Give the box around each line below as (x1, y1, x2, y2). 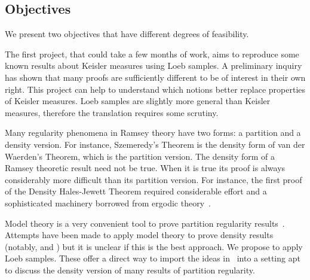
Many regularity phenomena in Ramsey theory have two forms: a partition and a (5, 126, 301, 139)
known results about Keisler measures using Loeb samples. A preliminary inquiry (5, 59, 302, 72)
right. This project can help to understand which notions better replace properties (5, 83, 306, 95)
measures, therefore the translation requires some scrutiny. (5, 106, 219, 118)
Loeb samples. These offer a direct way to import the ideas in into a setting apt (5, 252, 300, 264)
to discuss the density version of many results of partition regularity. (5, 263, 255, 276)
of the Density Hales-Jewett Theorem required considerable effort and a (5, 185, 267, 197)
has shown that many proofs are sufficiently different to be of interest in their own (5, 71, 306, 83)
